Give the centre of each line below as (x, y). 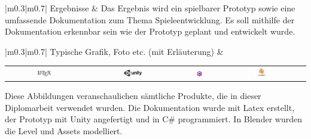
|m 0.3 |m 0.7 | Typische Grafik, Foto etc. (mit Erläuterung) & (114, 51)
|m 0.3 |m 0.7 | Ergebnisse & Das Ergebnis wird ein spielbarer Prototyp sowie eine (150, 8)
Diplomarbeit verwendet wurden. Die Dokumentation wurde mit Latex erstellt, (150, 107)
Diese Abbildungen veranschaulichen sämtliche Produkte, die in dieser (133, 96)
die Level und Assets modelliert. (64, 131)
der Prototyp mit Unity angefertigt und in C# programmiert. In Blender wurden (153, 119)
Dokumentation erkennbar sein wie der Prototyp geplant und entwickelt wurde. (150, 31)
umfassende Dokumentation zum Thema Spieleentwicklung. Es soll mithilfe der (150, 19)
